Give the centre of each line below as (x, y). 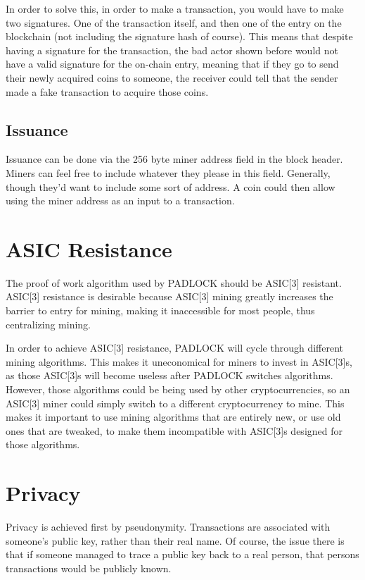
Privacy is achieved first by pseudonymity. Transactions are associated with (168, 527)
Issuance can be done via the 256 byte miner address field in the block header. (174, 159)
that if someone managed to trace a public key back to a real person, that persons (182, 554)
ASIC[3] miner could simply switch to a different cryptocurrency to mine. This (175, 403)
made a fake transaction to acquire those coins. (107, 91)
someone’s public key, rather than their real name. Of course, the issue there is (175, 540)
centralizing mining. (49, 324)
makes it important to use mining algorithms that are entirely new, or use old (173, 417)
